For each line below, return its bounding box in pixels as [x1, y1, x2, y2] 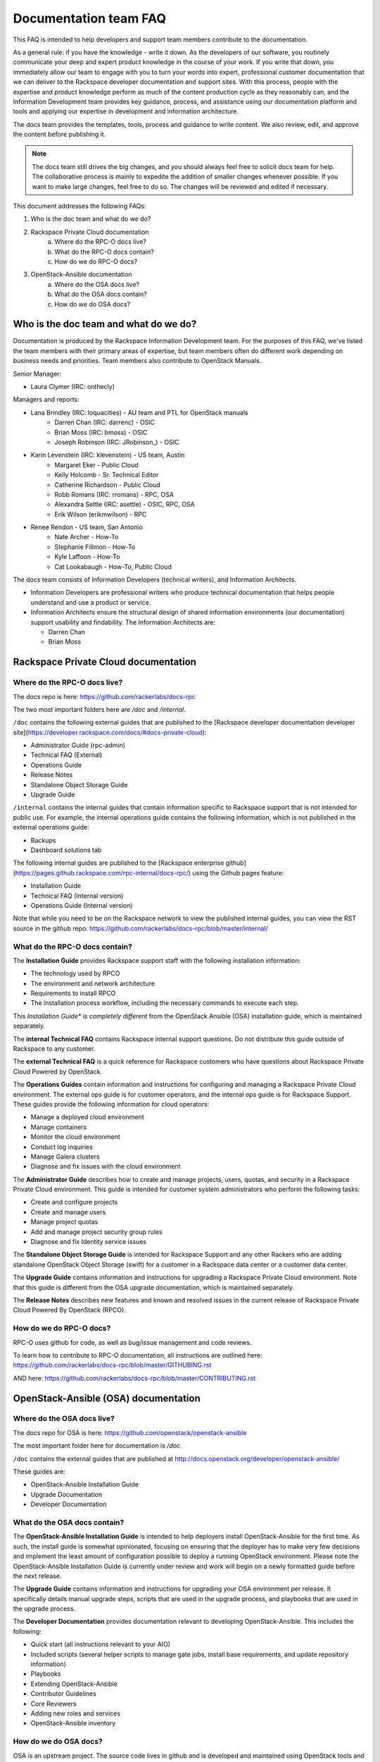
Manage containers [30, 1123, 87, 1131]
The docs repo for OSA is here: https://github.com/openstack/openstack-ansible [13, 1428, 247, 1437]
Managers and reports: [13, 395, 80, 404]
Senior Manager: [13, 369, 62, 378]
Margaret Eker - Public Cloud [54, 460, 139, 469]
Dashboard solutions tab [30, 846, 102, 854]
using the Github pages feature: [192, 868, 284, 877]
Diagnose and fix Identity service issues [30, 1238, 147, 1246]
